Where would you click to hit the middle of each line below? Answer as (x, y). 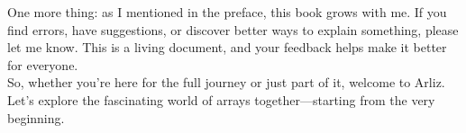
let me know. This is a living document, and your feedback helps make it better (227, 47)
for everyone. (43, 64)
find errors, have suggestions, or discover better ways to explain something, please (233, 29)
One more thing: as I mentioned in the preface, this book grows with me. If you (227, 12)
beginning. (36, 117)
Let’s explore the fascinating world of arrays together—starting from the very (221, 99)
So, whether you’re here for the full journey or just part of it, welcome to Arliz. (226, 82)
